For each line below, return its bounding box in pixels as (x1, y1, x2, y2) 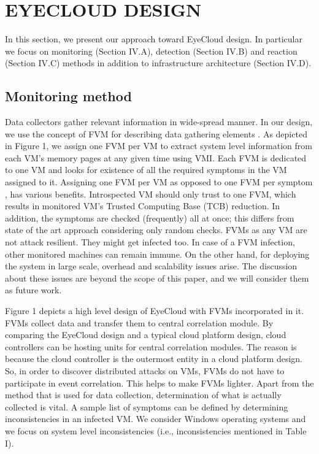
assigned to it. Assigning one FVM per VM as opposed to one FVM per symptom (5, 175, 313, 188)
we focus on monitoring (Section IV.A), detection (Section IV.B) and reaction (5, 44, 298, 57)
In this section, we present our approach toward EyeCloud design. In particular (5, 33, 302, 45)
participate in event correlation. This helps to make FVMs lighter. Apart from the (5, 376, 314, 389)
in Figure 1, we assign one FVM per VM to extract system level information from (5, 139, 312, 152)
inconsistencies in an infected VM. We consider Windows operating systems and (5, 412, 306, 425)
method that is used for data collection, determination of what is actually (5, 388, 282, 401)
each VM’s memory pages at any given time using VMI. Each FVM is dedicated (5, 151, 307, 164)
